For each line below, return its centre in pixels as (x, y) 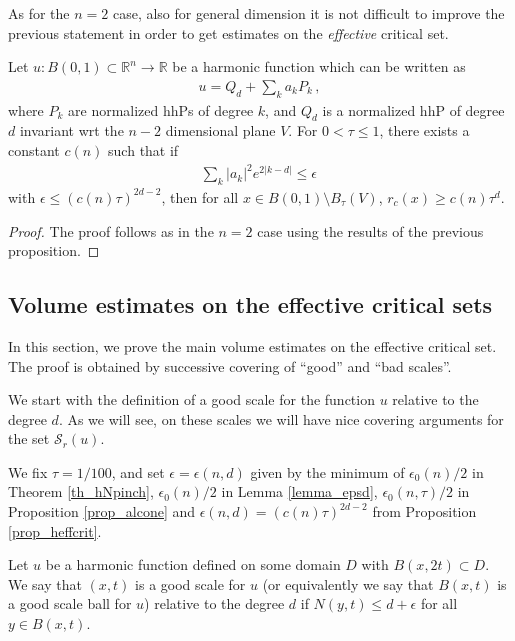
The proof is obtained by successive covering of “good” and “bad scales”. (230, 365)
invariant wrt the (71, 130)
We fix (28, 471)
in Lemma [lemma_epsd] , (299, 491)
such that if (143, 150)
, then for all (200, 196)
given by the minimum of (327, 471)
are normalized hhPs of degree (161, 109)
